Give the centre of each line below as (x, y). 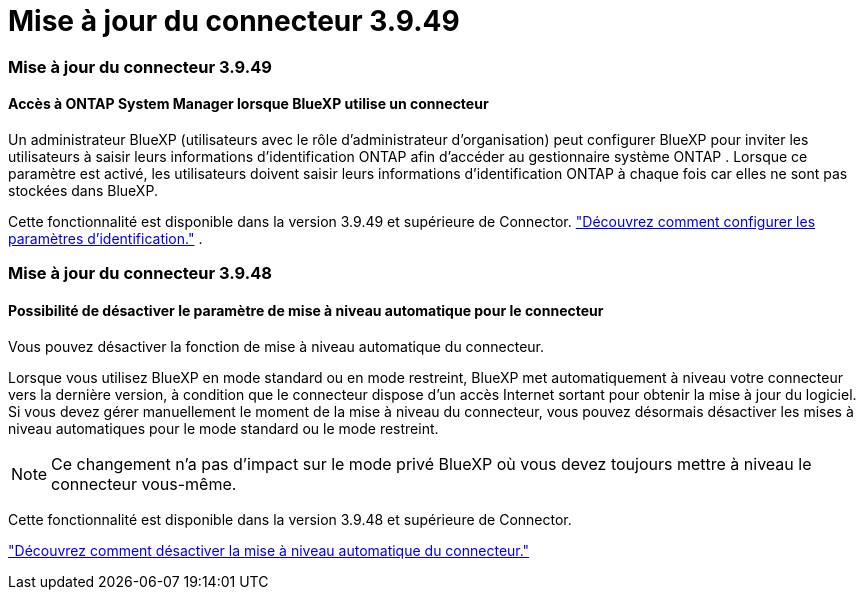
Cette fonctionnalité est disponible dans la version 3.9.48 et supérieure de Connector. (290, 519)
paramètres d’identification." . (105, 238)
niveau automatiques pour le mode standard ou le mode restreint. (223, 428)
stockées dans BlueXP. (83, 190)
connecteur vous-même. (144, 483)
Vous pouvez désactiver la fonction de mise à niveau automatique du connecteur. (276, 346)
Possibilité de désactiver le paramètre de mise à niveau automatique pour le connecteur (306, 310)
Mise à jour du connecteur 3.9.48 (140, 273)
